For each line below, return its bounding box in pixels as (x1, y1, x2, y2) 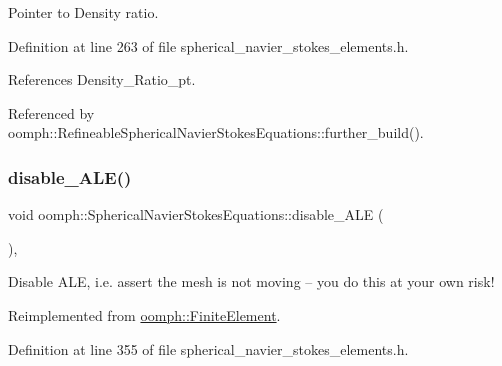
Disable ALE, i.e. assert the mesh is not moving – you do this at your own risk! (8, 271, 495, 292)
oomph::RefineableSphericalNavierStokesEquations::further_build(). (8, 122, 424, 143)
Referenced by (8, 102, 95, 123)
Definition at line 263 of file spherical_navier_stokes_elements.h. (8, 35, 409, 56)
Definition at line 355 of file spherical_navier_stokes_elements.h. (8, 338, 409, 359)
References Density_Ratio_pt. (8, 69, 196, 90)
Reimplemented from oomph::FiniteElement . (8, 304, 281, 325)
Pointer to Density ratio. (8, 2, 159, 22)
